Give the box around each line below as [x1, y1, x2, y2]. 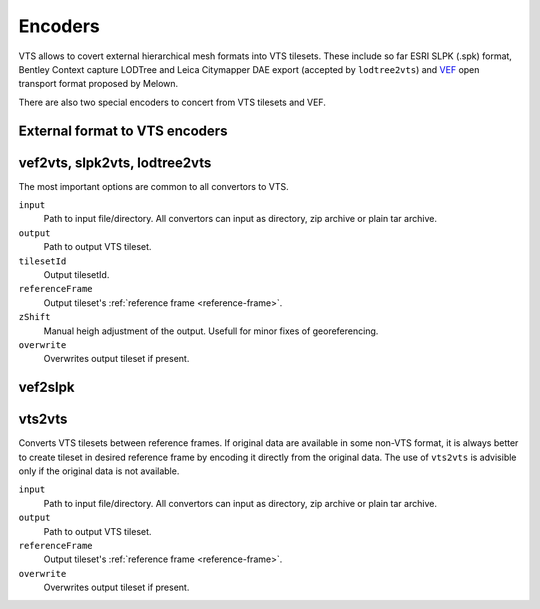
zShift [18, 311, 51, 323]
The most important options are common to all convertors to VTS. [18, 180, 289, 192]
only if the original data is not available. [18, 465, 180, 477]
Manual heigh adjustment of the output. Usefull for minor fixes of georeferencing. [43, 325, 379, 337]
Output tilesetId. [43, 268, 110, 280]
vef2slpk [18, 379, 75, 396]
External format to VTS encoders [18, 122, 228, 139]
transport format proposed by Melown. [18, 78, 179, 90]
